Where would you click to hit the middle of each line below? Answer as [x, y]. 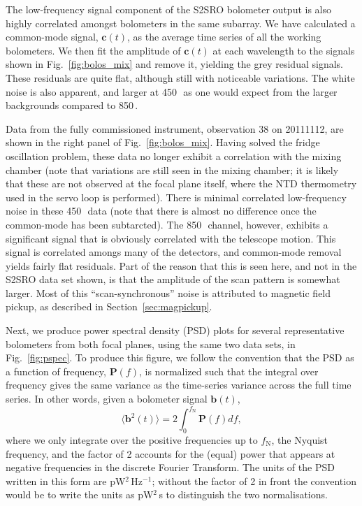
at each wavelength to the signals [284, 50]
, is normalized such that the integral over [229, 371]
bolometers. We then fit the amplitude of [93, 50]
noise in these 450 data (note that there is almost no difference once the [161, 211]
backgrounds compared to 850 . [72, 105]
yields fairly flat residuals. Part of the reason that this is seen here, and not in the [181, 265]
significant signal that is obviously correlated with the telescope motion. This [171, 238]
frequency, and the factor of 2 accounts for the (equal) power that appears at [171, 453]
